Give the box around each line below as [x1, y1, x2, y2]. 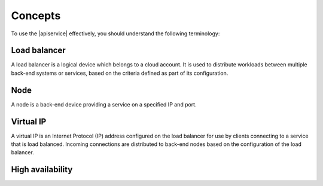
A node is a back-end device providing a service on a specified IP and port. [11, 100, 197, 108]
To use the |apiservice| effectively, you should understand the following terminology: [11, 30, 220, 37]
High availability [11, 164, 73, 175]
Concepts [11, 9, 61, 22]
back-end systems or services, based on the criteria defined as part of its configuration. [11, 69, 228, 77]
